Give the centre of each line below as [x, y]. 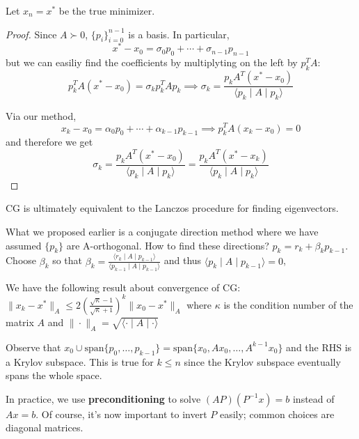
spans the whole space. [54, 375]
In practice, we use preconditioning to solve [103, 398]
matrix [20, 322]
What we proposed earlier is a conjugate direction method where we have [162, 231]
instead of [313, 398]
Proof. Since [31, 34]
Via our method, [41, 115]
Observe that [33, 347]
